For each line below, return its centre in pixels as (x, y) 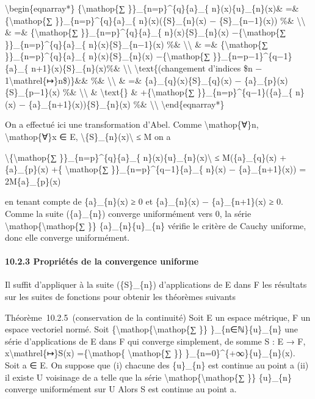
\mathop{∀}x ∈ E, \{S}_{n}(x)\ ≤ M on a (88, 136)
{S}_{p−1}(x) (33, 92)
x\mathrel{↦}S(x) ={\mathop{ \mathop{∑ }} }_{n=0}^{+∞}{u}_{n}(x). (150, 353)
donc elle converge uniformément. (67, 237)
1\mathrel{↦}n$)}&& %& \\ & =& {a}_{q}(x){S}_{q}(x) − (123, 80)
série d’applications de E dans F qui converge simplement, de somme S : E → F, (155, 341)
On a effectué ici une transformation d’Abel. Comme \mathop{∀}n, (132, 124)
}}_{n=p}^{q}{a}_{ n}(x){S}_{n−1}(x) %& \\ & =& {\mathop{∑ (136, 44)
